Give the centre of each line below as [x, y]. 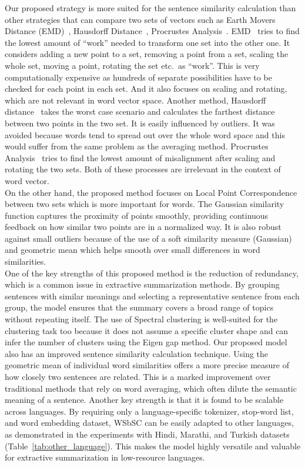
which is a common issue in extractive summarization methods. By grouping [142, 284]
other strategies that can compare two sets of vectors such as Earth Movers [140, 19]
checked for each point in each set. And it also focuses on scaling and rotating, [146, 89]
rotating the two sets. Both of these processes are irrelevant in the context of [143, 169]
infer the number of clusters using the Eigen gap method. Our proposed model [146, 342]
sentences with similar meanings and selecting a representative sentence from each [152, 296]
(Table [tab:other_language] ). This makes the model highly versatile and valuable [153, 446]
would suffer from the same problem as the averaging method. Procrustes [137, 146]
